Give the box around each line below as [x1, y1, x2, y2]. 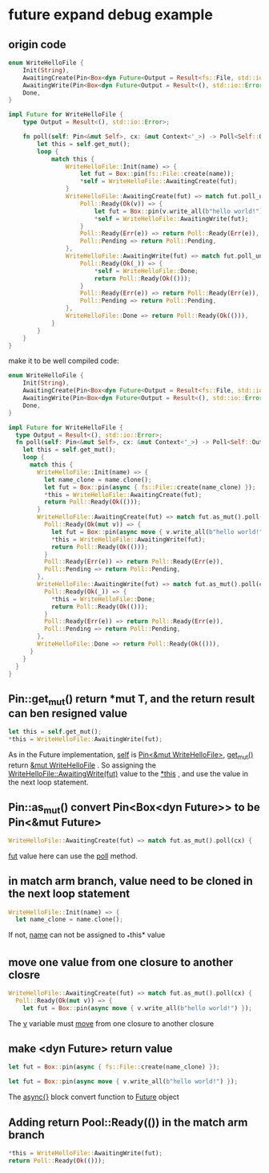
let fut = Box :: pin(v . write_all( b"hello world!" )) [94, 207, 267, 215]
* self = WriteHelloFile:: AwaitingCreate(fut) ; [79, 177, 239, 185]
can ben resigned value [8, 707, 128, 720]
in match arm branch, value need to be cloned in [8, 874, 254, 888]
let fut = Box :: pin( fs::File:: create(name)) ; [79, 170, 235, 178]
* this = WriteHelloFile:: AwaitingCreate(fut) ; [43, 491, 203, 499]
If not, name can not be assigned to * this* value [8, 930, 166, 942]
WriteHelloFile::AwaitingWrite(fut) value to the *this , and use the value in [8, 768, 249, 778]
